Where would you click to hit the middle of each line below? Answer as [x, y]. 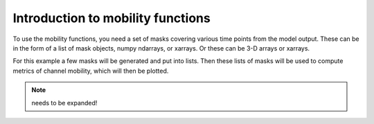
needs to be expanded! [64, 103]
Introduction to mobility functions [112, 18]
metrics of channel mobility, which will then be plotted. [91, 71]
